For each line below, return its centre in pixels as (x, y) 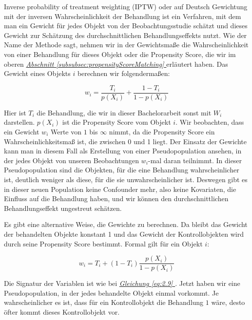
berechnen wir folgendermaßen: (124, 73)
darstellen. (19, 122)
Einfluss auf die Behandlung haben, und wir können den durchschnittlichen (116, 198)
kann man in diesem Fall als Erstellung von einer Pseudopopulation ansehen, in (123, 151)
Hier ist (15, 112)
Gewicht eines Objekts (37, 73)
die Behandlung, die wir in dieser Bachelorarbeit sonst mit (124, 112)
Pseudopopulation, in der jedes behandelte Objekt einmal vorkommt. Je (111, 292)
